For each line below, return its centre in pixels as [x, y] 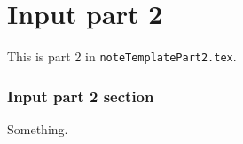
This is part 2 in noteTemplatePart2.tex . [122, 56]
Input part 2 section [81, 96]
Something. [38, 129]
